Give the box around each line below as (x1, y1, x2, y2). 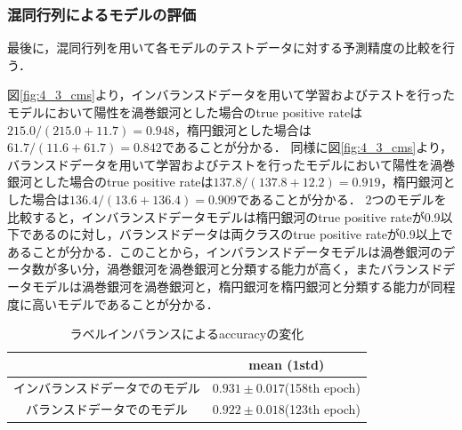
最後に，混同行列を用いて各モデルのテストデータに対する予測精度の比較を (7, 38, 442, 57)
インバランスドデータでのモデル (13, 378, 200, 396)
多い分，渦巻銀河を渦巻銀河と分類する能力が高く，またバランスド (56, 259, 443, 278)
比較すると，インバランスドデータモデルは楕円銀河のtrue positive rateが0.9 (7, 207, 441, 226)
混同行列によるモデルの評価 (7, 3, 197, 25)
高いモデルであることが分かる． (31, 294, 219, 313)
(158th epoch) (284, 378, 361, 396)
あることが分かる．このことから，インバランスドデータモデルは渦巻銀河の (7, 242, 443, 260)
